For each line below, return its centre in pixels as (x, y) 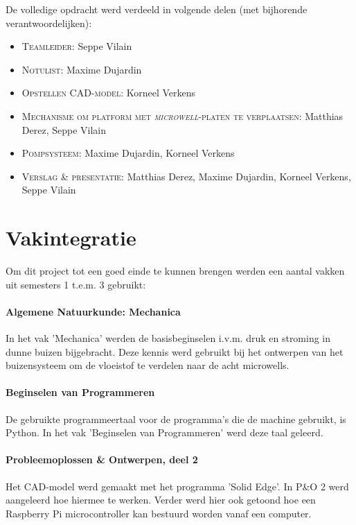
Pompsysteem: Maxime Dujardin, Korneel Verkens (128, 153)
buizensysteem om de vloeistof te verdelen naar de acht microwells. (148, 365)
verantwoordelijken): (49, 23)
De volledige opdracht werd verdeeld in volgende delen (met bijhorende (157, 9)
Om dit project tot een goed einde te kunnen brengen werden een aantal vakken (175, 271)
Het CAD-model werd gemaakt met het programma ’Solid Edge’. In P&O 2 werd (177, 486)
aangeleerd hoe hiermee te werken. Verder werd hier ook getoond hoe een (161, 500)
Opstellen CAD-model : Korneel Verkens (109, 93)
